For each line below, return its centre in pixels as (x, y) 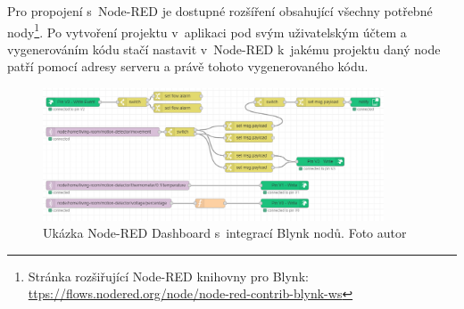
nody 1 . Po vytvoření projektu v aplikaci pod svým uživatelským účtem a (207, 30)
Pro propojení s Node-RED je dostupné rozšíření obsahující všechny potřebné (220, 11)
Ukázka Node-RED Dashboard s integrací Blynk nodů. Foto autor (225, 233)
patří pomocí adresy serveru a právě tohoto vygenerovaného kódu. (188, 66)
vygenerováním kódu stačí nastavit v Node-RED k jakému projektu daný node (224, 49)
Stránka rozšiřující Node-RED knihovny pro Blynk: (168, 276)
